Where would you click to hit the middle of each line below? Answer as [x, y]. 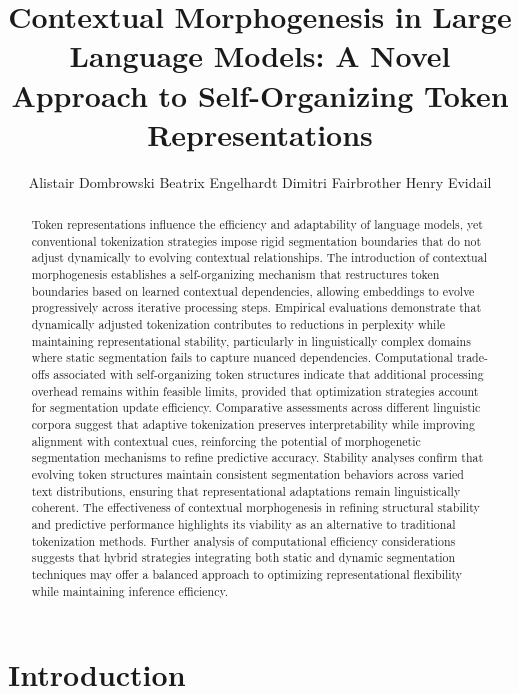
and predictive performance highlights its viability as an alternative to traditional [243, 523]
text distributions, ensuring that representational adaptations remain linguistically [246, 490]
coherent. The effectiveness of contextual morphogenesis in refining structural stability [255, 507]
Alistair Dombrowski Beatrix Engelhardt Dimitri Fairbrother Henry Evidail [260, 181]
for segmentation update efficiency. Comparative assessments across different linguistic [256, 407]
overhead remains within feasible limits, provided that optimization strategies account [255, 390]
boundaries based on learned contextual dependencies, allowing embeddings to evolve [253, 290]
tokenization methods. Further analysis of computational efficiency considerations [243, 540]
